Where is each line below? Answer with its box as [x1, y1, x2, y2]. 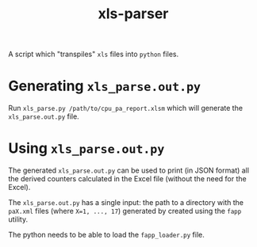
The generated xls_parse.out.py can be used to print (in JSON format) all [8, 165, 250, 175]
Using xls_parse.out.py [8, 139, 165, 158]
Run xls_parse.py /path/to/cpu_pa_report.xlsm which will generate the [8, 104, 244, 113]
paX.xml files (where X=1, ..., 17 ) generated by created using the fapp [8, 207, 242, 216]
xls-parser [98, 5, 169, 23]
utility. [8, 215, 29, 224]
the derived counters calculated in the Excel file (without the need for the [8, 174, 247, 184]
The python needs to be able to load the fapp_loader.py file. [8, 230, 205, 240]
